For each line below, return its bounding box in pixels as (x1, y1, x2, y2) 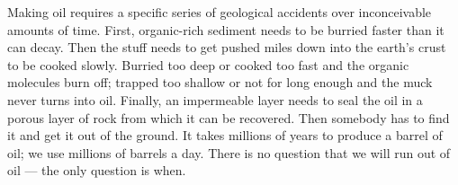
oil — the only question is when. (7, 161, 186, 180)
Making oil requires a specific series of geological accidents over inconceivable (7, 3, 432, 21)
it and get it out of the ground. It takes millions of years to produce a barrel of (7, 126, 443, 145)
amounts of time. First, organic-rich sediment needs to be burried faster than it (7, 20, 445, 39)
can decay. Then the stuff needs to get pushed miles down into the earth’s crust (7, 38, 446, 57)
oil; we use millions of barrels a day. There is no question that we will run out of (7, 143, 451, 162)
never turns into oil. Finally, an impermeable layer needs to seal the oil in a (7, 90, 423, 109)
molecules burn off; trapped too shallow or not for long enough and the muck (7, 73, 433, 92)
